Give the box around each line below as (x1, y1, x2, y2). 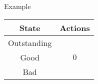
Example (4, 1, 31, 11)
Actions (59, 21, 90, 33)
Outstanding (8, 36, 52, 48)
